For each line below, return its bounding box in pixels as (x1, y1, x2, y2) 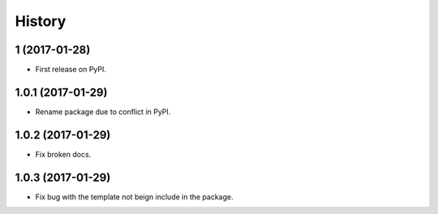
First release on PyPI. (35, 65, 107, 75)
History (15, 12, 67, 30)
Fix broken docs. (35, 149, 92, 159)
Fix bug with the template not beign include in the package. (35, 191, 234, 202)
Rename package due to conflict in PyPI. (35, 106, 171, 117)
